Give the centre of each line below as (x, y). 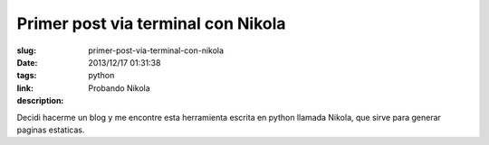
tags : (27, 76)
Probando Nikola (120, 88)
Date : (27, 62)
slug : (26, 50)
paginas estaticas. (51, 130)
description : (40, 101)
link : (25, 88)
